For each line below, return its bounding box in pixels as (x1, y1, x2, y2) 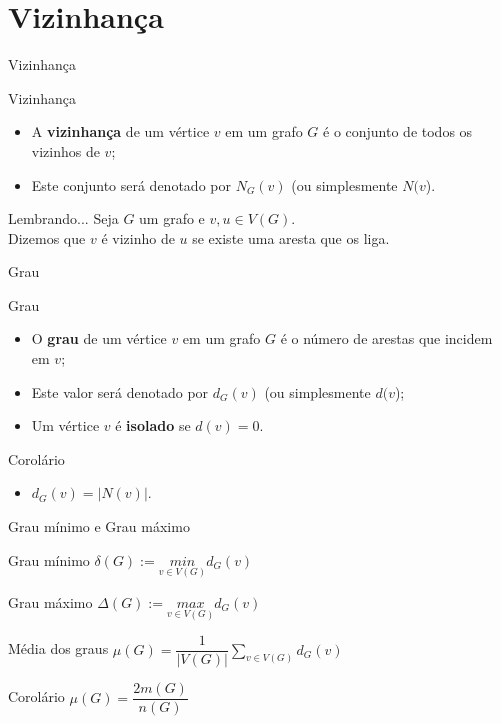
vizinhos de (31, 140, 100, 161)
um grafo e (139, 208, 205, 229)
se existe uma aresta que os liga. (192, 227, 390, 248)
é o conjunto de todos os (323, 121, 473, 142)
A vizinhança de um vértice (31, 121, 210, 142)
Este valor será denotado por (31, 381, 209, 402)
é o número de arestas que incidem (280, 328, 493, 349)
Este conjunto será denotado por (31, 174, 231, 195)
